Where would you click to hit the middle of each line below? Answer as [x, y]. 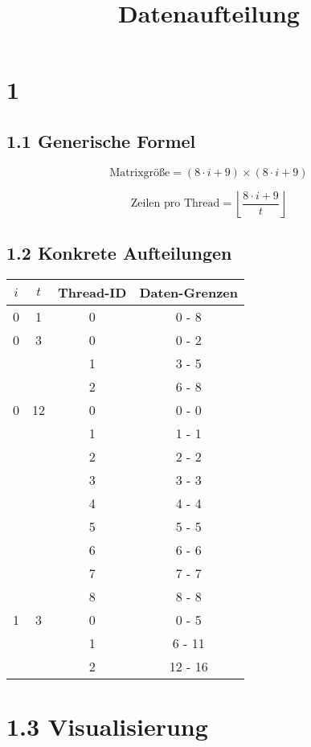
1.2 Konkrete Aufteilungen [119, 253]
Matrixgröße [140, 172]
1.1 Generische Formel [101, 140]
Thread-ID [92, 292]
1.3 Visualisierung [107, 726]
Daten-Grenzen [188, 292]
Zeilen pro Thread [175, 204]
